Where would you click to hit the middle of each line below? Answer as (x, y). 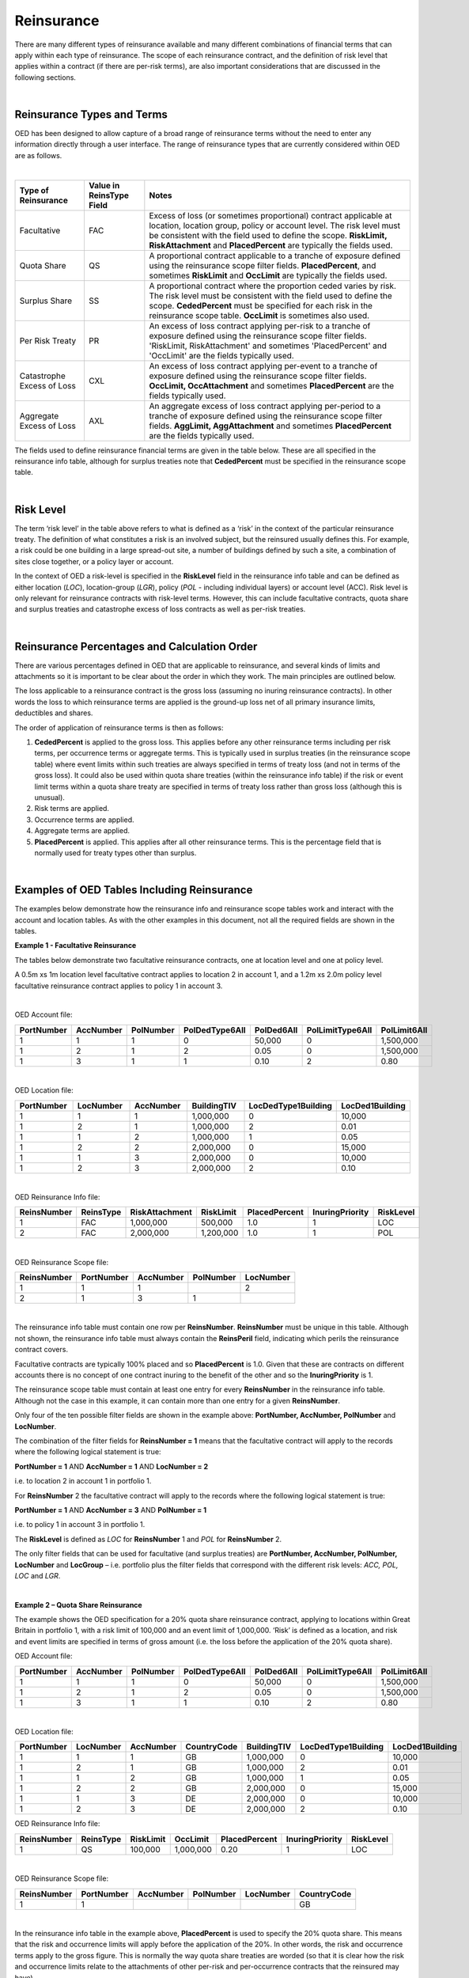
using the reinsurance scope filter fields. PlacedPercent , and (263, 265)
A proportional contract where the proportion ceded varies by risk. (273, 286)
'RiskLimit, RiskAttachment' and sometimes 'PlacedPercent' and (268, 346)
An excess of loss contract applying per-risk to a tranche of (260, 326)
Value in (104, 185)
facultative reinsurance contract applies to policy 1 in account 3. (119, 986)
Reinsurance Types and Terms (91, 114)
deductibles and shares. (54, 713)
